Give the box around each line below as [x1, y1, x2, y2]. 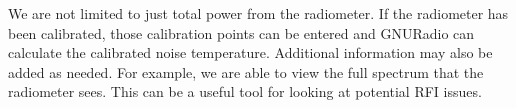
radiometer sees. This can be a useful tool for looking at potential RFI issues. [8, 81, 482, 102]
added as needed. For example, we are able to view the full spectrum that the [8, 61, 484, 82]
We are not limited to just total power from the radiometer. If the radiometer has [8, 3, 509, 23]
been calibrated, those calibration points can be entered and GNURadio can [8, 22, 475, 43]
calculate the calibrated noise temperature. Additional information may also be [8, 42, 493, 63]
